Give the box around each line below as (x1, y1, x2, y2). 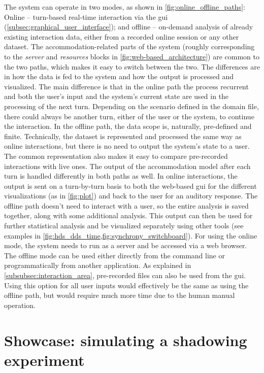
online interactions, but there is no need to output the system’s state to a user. (4, 141, 250, 151)
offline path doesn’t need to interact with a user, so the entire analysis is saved (4, 200, 249, 211)
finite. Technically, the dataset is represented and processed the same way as (4, 130, 242, 141)
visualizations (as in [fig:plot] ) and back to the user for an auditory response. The (4, 190, 258, 201)
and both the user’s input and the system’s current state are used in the (4, 91, 229, 101)
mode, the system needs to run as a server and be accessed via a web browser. (4, 240, 247, 251)
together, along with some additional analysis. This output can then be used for (4, 210, 253, 221)
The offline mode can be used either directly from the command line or (4, 250, 225, 260)
